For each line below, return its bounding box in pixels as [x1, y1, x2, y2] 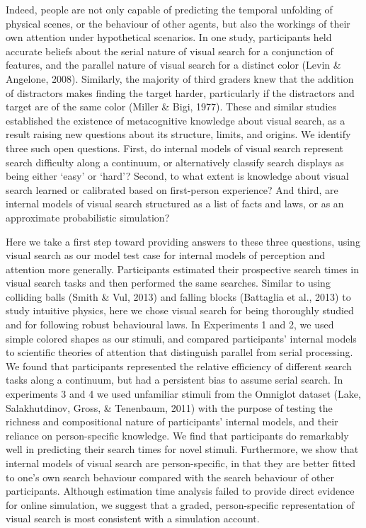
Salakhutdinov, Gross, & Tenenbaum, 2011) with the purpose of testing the [6, 400, 333, 415]
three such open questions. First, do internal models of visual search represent [6, 140, 344, 155]
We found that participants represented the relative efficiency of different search [6, 358, 352, 373]
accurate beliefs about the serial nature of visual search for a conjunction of [6, 43, 333, 58]
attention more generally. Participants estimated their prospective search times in [6, 261, 359, 276]
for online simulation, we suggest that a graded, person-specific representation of [6, 497, 355, 512]
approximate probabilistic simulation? [6, 210, 170, 224]
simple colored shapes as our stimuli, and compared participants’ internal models [6, 331, 357, 345]
